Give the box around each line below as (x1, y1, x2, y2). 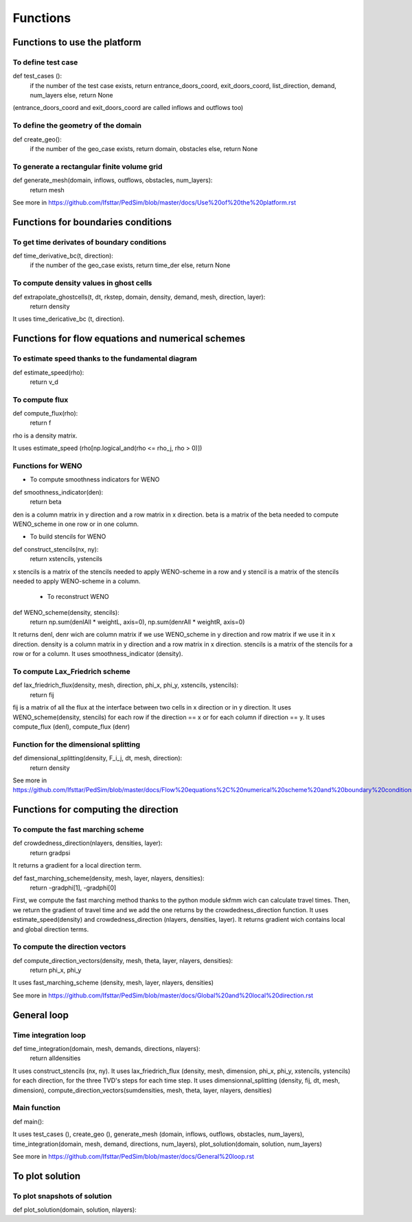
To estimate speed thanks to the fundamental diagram (12, 354, 197, 363)
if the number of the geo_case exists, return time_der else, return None (30, 261, 231, 269)
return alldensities (30, 1054, 81, 1063)
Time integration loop (12, 1030, 86, 1040)
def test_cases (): (12, 72, 62, 80)
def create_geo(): (12, 135, 62, 144)
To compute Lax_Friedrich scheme (12, 667, 130, 677)
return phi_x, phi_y (30, 966, 82, 975)
